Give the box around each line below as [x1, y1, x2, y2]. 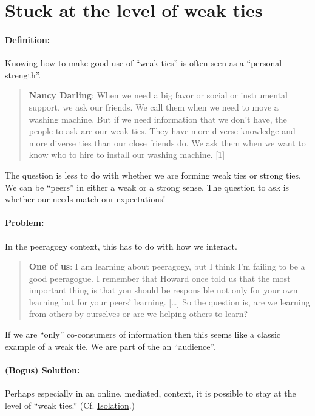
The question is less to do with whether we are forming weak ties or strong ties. [5, 168, 301, 181]
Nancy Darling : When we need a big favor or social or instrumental [29, 89, 288, 101]
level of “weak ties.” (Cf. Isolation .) [5, 398, 135, 411]
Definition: [5, 33, 50, 46]
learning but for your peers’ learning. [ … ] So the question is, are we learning [29, 295, 310, 308]
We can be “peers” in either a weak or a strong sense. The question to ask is [5, 180, 290, 193]
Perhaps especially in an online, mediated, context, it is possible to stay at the [5, 387, 296, 400]
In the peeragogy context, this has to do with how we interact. [5, 239, 237, 252]
